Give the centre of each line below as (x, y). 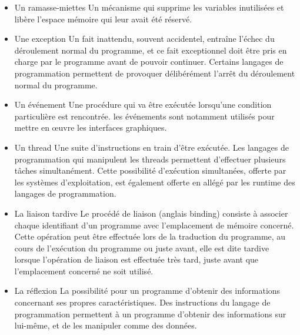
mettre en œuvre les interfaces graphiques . (91, 127)
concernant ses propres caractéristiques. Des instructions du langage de (142, 302)
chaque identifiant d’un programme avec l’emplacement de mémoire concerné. (154, 225)
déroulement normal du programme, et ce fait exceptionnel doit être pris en (151, 50)
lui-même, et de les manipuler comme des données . (106, 325)
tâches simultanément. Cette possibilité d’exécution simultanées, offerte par (150, 170)
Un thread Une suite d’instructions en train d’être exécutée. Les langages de (152, 147)
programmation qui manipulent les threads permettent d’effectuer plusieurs (150, 159)
